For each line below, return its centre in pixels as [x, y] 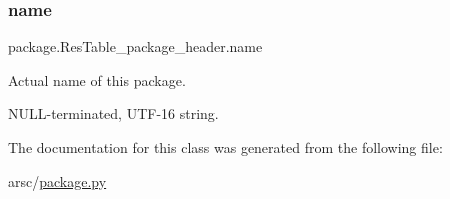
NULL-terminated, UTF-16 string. [113, 113]
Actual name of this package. [97, 79]
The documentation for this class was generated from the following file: [225, 147]
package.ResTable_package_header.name [135, 46]
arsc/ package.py [57, 180]
